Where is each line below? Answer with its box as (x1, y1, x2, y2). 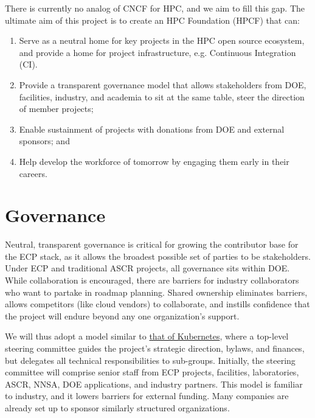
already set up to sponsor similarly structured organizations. (5, 401, 230, 414)
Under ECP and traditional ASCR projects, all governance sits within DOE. (5, 262, 290, 274)
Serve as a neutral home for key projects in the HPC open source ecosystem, (19, 34, 305, 47)
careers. (19, 167, 47, 179)
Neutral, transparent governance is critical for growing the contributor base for (5, 238, 299, 251)
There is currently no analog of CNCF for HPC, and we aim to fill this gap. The (5, 2, 305, 14)
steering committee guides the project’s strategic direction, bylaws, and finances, (5, 342, 305, 354)
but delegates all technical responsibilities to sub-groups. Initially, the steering (5, 354, 296, 366)
